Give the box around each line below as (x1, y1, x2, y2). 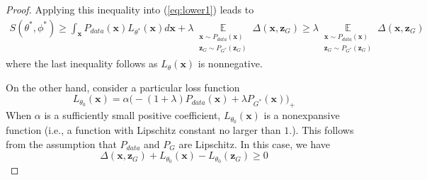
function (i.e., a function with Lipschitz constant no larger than (6, 122, 281, 137)
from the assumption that (6, 136, 117, 151)
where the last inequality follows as (6, 56, 158, 71)
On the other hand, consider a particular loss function (6, 79, 240, 94)
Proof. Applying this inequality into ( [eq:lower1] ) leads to (6, 2, 254, 16)
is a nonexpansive (263, 108, 340, 123)
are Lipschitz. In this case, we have (178, 136, 330, 151)
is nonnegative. (198, 56, 263, 71)
